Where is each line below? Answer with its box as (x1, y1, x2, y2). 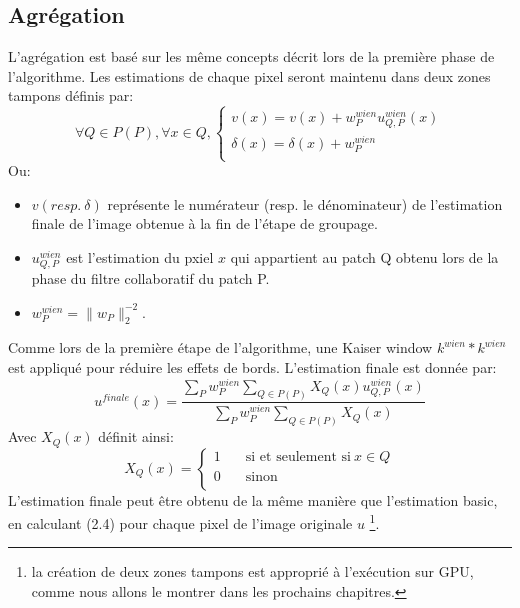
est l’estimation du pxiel (66, 246, 214, 267)
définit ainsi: (98, 426, 174, 447)
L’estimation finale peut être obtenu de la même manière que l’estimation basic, (8, 489, 498, 510)
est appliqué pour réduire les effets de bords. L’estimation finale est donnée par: (8, 356, 497, 377)
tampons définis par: (8, 85, 134, 106)
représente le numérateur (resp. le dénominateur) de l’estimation (107, 193, 503, 214)
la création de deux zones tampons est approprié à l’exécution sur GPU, (31, 561, 474, 582)
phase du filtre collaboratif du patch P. (31, 267, 270, 288)
